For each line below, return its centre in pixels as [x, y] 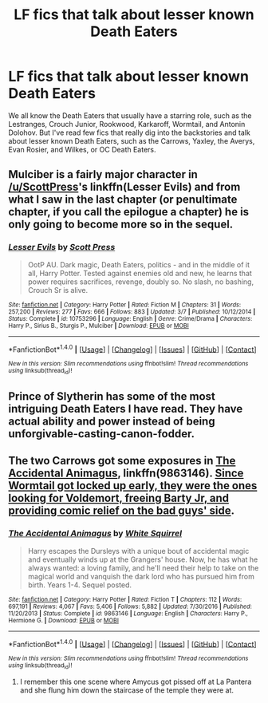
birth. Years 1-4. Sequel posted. [79, 585]
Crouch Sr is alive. [58, 290]
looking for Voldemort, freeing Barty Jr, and [119, 498]
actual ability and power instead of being [112, 421]
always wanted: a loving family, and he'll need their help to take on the [143, 567]
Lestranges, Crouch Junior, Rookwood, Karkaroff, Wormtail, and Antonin [127, 124]
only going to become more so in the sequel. [121, 225]
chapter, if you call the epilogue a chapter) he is [129, 212]
